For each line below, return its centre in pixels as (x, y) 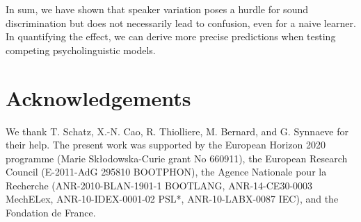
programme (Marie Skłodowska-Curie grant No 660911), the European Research (177, 158)
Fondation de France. (51, 213)
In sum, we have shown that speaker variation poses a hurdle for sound (157, 9)
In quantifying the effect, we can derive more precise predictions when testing (171, 36)
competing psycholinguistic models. (81, 50)
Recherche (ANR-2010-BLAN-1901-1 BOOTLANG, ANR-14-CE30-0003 (159, 185)
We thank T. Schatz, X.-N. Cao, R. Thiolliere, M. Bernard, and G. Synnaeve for (177, 131)
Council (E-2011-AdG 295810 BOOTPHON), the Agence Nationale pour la (166, 172)
